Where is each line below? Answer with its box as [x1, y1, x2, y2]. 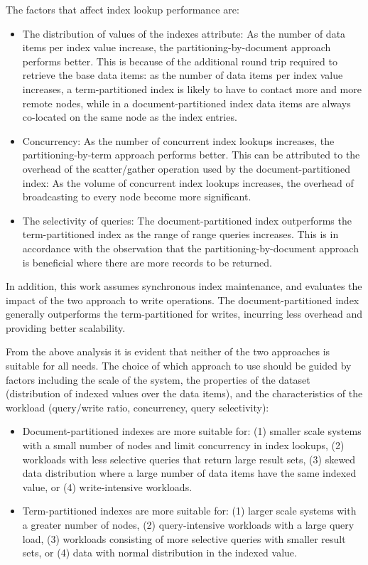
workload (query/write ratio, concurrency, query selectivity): [6, 399, 269, 414]
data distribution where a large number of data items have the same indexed [22, 466, 357, 480]
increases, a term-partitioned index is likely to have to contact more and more [22, 81, 362, 96]
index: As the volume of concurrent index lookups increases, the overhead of [22, 175, 354, 190]
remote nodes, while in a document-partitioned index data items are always [22, 95, 351, 110]
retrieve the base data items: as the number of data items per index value [22, 68, 343, 82]
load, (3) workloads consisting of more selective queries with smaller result [22, 531, 346, 546]
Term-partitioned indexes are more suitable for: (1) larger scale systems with [22, 503, 357, 518]
